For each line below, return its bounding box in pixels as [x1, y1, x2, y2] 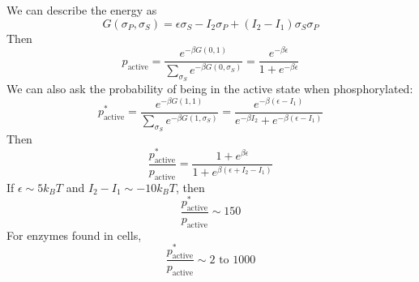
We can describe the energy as [6, 2, 157, 18]
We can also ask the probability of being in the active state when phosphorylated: [6, 79, 413, 96]
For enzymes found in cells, [6, 226, 142, 243]
